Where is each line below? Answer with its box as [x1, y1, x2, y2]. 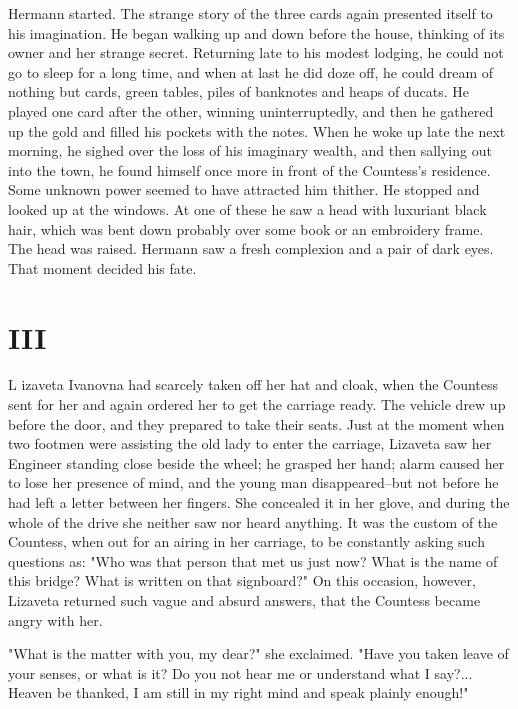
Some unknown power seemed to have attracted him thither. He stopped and [8, 179, 480, 200]
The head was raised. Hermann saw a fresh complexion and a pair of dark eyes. [8, 238, 494, 259]
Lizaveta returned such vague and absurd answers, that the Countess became [8, 589, 481, 610]
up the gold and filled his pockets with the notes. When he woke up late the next [8, 120, 506, 141]
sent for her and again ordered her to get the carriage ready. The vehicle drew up [8, 394, 506, 415]
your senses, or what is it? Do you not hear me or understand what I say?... [8, 662, 473, 683]
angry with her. [8, 609, 103, 630]
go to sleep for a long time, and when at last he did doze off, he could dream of [8, 61, 494, 82]
